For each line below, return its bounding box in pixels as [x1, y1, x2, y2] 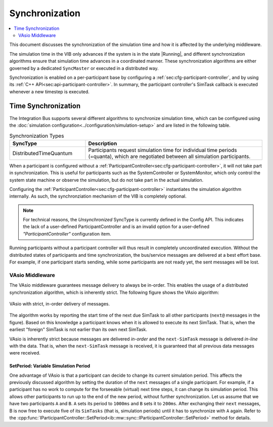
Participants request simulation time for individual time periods [88, 146, 237, 153]
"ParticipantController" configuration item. [23, 230, 111, 237]
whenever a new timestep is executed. [9, 89, 89, 95]
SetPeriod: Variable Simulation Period [9, 363, 90, 369]
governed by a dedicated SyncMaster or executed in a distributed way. [9, 65, 159, 71]
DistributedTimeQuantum [12, 149, 73, 157]
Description [88, 140, 117, 147]
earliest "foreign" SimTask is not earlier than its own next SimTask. [9, 327, 148, 333]
